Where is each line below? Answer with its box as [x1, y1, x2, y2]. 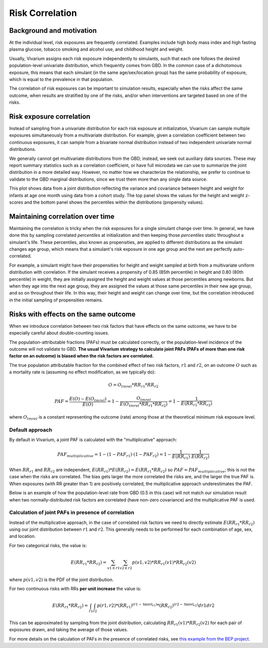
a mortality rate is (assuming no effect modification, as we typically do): [9, 369, 156, 375]
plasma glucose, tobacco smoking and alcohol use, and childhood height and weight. [9, 46, 184, 52]
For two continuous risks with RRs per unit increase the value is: [9, 586, 141, 592]
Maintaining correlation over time [9, 212, 115, 220]
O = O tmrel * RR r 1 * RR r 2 [108, 382, 159, 389]
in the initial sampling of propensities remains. [9, 297, 103, 303]
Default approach [9, 426, 52, 433]
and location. [9, 533, 36, 539]
